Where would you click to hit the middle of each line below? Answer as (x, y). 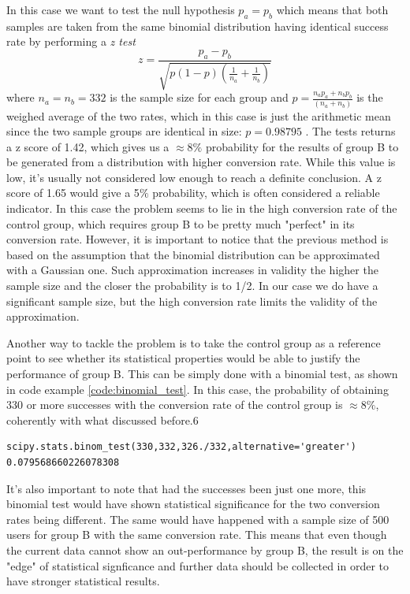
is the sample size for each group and (199, 97)
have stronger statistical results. (83, 581)
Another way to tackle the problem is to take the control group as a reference (194, 342)
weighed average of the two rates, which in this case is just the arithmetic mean (199, 115)
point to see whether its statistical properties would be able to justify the (183, 358)
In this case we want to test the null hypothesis (121, 9)
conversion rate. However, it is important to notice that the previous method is (198, 239)
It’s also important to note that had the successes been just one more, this (186, 488)
